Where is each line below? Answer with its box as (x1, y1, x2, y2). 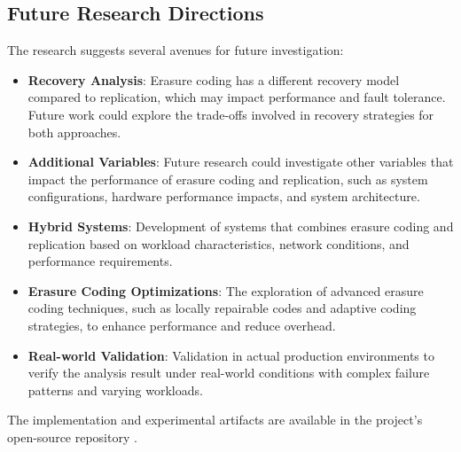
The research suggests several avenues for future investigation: (7, 41, 344, 59)
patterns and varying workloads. (27, 380, 203, 399)
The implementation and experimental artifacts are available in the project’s (7, 410, 423, 429)
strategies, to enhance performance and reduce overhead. (27, 316, 336, 334)
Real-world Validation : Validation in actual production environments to (27, 346, 434, 364)
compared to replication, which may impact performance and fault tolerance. (27, 88, 446, 106)
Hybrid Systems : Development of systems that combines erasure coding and (27, 216, 454, 235)
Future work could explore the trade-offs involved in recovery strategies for (27, 105, 434, 123)
